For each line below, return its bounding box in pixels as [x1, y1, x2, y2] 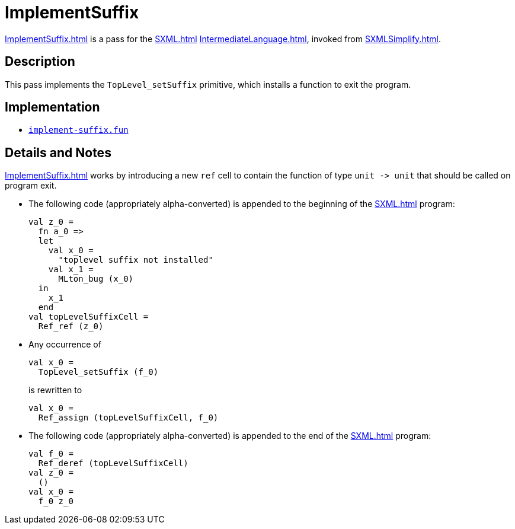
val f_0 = [28, 449, 73, 459]
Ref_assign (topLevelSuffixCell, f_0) [38, 413, 219, 423]
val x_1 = [48, 264, 94, 275]
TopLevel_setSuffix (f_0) [38, 367, 159, 377]
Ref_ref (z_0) [38, 321, 104, 332]
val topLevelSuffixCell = [28, 312, 149, 322]
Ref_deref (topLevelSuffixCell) [38, 458, 188, 469]
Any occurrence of [28, 339, 101, 350]
